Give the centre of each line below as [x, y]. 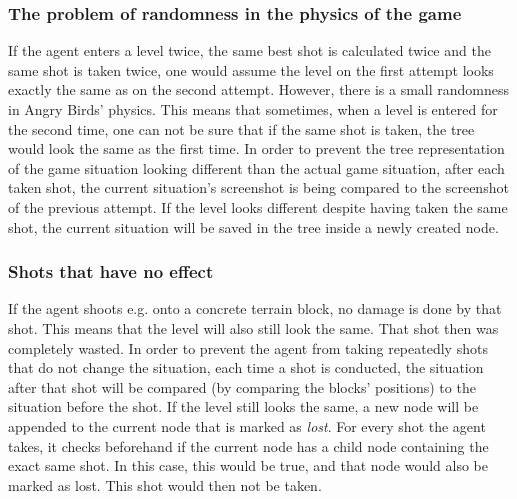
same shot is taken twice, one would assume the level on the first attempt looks [251, 69]
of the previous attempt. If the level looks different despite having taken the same [258, 206]
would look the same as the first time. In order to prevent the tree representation [256, 148]
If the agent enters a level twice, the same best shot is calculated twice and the [249, 50]
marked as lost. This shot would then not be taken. [165, 484]
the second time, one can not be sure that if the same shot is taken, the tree [241, 128]
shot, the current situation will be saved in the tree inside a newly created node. [253, 226]
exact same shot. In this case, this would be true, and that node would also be [248, 465]
